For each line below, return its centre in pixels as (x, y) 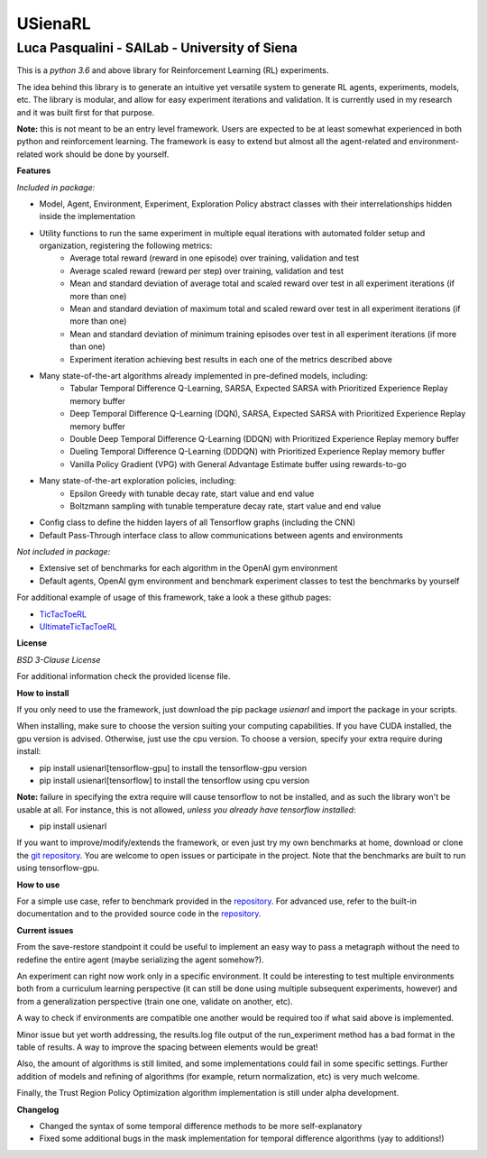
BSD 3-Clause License (59, 659)
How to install (43, 693)
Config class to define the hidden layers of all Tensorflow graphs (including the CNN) (198, 522)
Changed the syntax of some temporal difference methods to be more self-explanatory (201, 1126)
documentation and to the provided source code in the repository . (139, 914)
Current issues (45, 930)
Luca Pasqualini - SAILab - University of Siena (157, 48)
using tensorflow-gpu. (58, 868)
